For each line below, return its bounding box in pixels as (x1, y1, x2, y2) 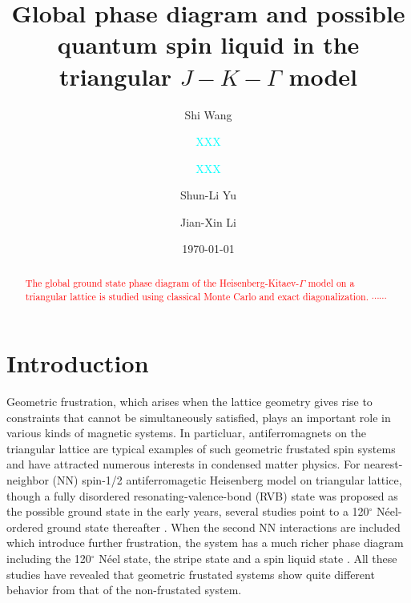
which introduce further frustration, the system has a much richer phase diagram (6, 534, 404, 551)
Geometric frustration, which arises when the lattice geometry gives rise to (6, 393, 373, 410)
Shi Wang (184, 106, 232, 123)
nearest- (364, 456, 403, 472)
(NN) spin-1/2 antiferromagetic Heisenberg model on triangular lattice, (52, 472, 402, 488)
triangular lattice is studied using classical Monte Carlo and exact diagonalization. (25, 289, 369, 303)
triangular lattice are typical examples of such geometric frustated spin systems (6, 440, 396, 456)
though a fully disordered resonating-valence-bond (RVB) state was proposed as (6, 487, 398, 504)
